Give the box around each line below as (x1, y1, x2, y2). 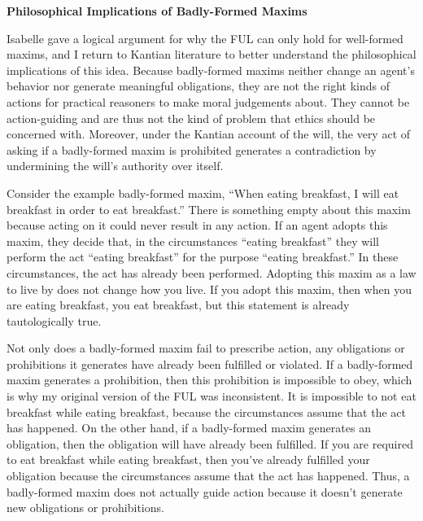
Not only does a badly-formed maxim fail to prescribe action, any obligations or (7, 339, 405, 357)
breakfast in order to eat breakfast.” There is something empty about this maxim (7, 200, 411, 217)
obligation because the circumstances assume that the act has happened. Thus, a (7, 467, 410, 484)
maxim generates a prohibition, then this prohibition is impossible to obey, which (7, 371, 412, 388)
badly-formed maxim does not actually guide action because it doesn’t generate (7, 483, 403, 500)
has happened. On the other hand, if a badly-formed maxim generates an (7, 419, 371, 436)
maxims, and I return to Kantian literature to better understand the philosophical (7, 46, 416, 63)
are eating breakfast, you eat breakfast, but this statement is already (7, 296, 350, 313)
